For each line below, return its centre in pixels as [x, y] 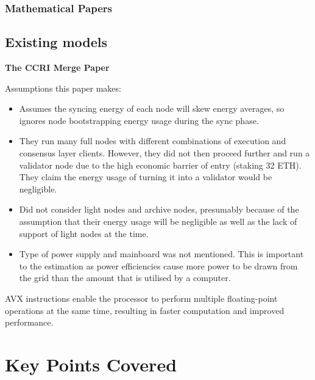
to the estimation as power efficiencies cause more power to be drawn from [158, 265]
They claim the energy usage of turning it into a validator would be [146, 177]
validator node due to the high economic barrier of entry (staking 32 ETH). [160, 165]
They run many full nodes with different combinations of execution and [153, 141]
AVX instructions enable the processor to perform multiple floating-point [141, 298]
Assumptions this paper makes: [63, 88]
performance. [29, 322]
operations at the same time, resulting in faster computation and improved [145, 310]
